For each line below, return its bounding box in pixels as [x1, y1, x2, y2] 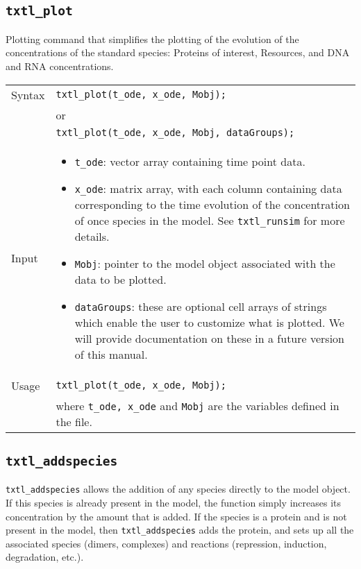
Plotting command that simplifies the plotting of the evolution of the [6, 31, 299, 46]
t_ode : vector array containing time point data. [74, 153, 305, 169]
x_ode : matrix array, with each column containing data [74, 180, 342, 196]
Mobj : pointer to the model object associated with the [74, 255, 335, 271]
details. [74, 228, 110, 244]
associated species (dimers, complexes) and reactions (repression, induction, [6, 536, 327, 550]
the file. [56, 413, 92, 430]
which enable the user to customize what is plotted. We [74, 314, 344, 330]
